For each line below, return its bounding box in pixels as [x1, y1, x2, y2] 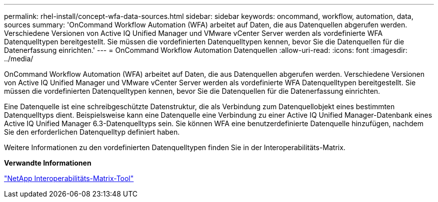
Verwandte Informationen [4, 159, 91, 167]
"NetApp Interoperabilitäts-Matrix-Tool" [4, 174, 134, 183]
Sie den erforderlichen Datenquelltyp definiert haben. [4, 128, 180, 136]
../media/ [4, 54, 33, 63]
